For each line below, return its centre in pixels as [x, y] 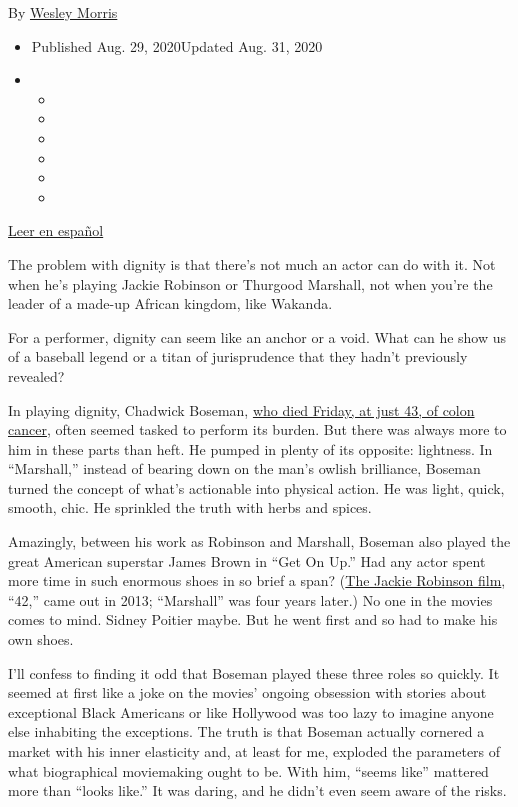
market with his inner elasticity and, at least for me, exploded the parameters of [254, 751]
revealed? [36, 375]
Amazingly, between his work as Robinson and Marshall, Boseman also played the [259, 541]
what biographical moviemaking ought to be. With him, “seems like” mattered [248, 770]
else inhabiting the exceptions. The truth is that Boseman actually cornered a [246, 731]
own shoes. [41, 639]
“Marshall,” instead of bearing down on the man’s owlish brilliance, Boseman [244, 468]
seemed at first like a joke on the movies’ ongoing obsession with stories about [247, 692]
